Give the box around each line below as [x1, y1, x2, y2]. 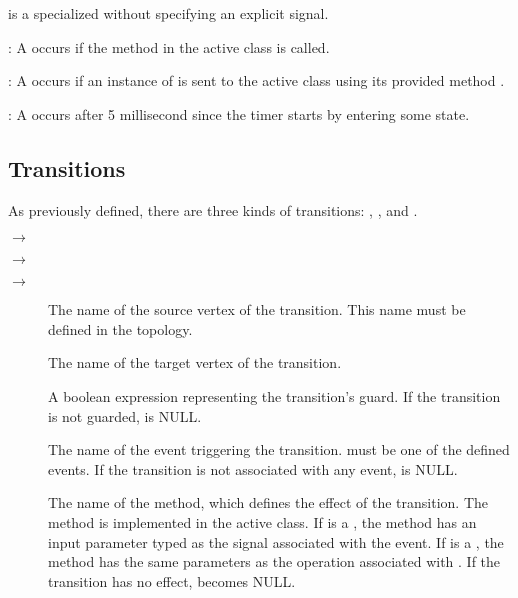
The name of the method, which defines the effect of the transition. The [48, 492, 488, 513]
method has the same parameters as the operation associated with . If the [48, 551, 501, 572]
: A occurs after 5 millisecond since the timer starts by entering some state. [8, 103, 470, 124]
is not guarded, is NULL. [48, 405, 202, 426]
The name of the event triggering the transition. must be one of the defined [48, 439, 510, 460]
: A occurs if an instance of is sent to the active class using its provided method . [8, 70, 505, 91]
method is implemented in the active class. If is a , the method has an [48, 511, 477, 532]
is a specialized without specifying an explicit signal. [8, 3, 329, 23]
